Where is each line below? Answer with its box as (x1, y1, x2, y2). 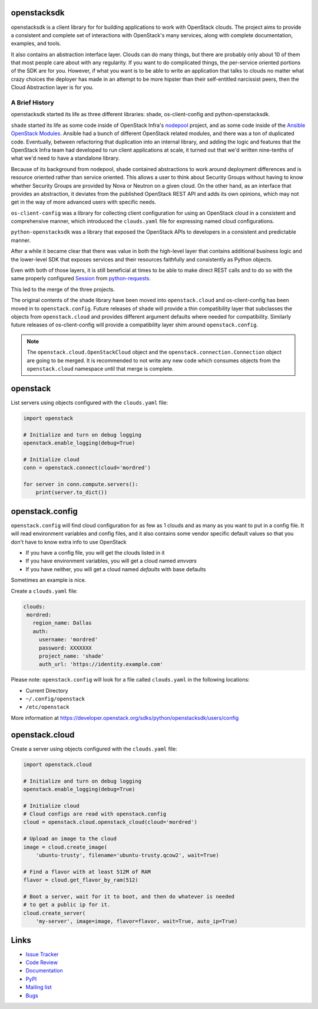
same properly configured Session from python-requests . (11, 275, 151, 282)
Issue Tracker (25, 951, 59, 958)
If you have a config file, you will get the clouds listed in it (25, 549, 165, 556)
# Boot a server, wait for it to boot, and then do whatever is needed (23, 893, 235, 900)
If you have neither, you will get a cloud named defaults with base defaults (25, 565, 206, 572)
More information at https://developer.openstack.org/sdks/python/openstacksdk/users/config (11, 714, 239, 721)
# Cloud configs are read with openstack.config (23, 811, 167, 817)
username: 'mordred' (38, 636, 98, 643)
